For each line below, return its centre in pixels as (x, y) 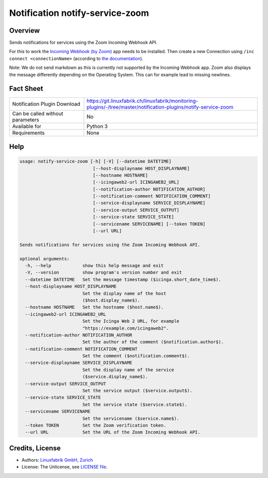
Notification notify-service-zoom (79, 13)
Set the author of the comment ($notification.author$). (153, 342)
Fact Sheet (26, 89)
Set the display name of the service (128, 370)
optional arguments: (44, 259)
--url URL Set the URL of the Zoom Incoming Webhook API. (113, 432)
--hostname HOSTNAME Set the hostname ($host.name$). (94, 307)
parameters (26, 120)
